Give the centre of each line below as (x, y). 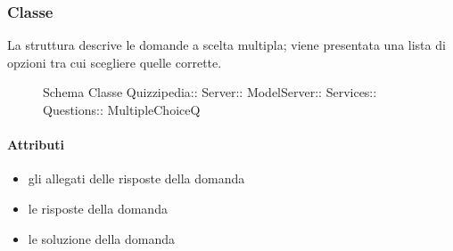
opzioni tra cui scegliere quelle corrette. (115, 62)
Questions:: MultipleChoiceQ (122, 109)
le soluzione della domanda (101, 238)
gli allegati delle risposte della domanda (136, 178)
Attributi (36, 145)
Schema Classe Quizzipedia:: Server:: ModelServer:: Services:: (210, 92)
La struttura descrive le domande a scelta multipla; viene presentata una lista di (226, 45)
